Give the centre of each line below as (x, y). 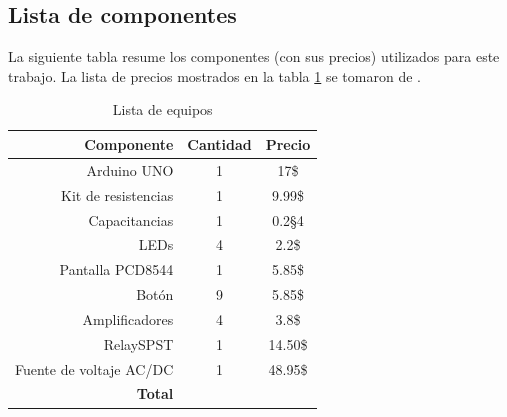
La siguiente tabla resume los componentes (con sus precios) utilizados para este (254, 56)
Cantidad (219, 143)
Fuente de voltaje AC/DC (94, 368)
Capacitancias (131, 219)
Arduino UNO (130, 169)
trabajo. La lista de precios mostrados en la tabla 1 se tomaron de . (214, 75)
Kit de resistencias (117, 194)
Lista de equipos (162, 109)
